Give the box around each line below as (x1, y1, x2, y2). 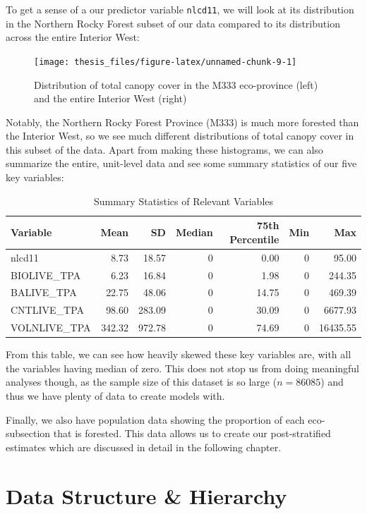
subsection (6, 426, 51, 441)
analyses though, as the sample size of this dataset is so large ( (6, 374, 277, 389)
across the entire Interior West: (6, 30, 140, 44)
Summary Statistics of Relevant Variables (93, 193, 274, 208)
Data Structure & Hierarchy (6, 481, 287, 510)
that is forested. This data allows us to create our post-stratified (53, 426, 331, 441)
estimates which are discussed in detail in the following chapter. (6, 439, 282, 454)
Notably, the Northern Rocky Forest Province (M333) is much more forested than (6, 114, 359, 129)
